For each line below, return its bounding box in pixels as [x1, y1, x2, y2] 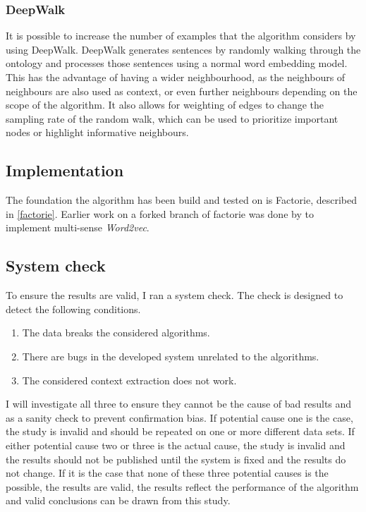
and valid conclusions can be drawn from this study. [6, 493, 231, 508]
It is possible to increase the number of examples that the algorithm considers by [6, 28, 356, 43]
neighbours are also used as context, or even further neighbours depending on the [6, 83, 358, 98]
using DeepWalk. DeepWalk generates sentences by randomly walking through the [6, 42, 361, 56]
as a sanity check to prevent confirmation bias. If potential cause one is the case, [6, 410, 353, 425]
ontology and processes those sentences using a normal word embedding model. [6, 56, 348, 71]
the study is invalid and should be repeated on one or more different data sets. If [6, 424, 355, 439]
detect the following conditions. [6, 301, 141, 316]
